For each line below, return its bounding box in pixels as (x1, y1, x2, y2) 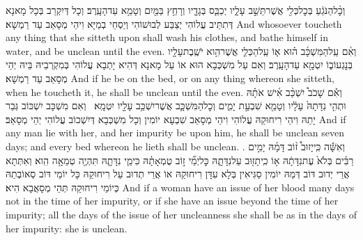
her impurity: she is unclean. (6, 221, 128, 235)
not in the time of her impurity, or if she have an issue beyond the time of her (6, 193, 339, 208)
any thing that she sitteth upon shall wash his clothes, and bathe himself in (6, 30, 328, 45)
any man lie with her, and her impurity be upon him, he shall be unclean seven (6, 125, 345, 140)
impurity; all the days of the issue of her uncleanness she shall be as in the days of (6, 207, 357, 221)
